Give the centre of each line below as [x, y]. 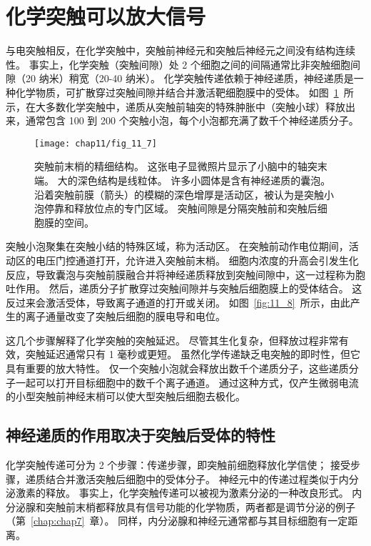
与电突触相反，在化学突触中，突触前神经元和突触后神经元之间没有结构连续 [181, 50]
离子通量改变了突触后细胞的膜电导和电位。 [125, 316]
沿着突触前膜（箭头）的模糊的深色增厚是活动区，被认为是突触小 [184, 194]
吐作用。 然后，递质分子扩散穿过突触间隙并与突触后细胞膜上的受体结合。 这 [184, 288]
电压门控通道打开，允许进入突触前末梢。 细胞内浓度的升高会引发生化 [197, 260]
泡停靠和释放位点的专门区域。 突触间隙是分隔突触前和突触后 [176, 208]
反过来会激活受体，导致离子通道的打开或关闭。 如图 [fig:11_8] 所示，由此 [178, 302]
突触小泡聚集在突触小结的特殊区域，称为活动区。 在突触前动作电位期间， [177, 246]
